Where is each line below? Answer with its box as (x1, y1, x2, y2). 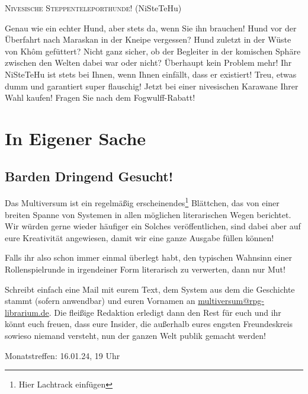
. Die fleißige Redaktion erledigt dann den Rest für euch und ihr (49, 306, 281, 318)
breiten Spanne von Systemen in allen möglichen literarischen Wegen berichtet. (5, 208, 291, 220)
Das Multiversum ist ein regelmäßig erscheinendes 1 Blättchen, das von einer (5, 195, 280, 209)
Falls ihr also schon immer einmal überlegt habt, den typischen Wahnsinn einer (5, 251, 292, 264)
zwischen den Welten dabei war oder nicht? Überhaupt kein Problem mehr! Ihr (5, 56, 292, 69)
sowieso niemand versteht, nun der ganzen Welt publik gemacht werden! (5, 329, 266, 341)
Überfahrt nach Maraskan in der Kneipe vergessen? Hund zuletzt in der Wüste (5, 33, 291, 46)
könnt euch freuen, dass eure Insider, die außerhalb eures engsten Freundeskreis (5, 318, 293, 330)
